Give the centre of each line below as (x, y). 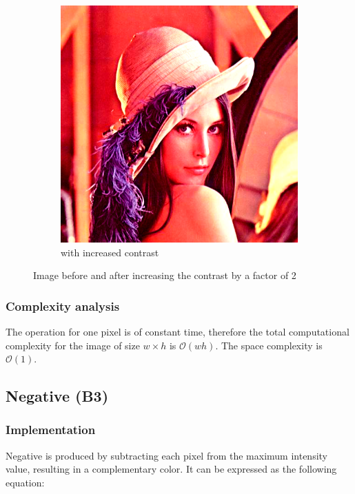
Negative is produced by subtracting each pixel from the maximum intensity (167, 455)
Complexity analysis (63, 306)
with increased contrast (110, 252)
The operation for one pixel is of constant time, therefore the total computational (177, 331)
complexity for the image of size (73, 345)
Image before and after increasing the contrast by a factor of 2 (165, 275)
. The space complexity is (269, 345)
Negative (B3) (57, 396)
